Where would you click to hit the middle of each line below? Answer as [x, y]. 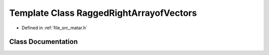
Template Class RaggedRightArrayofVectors [103, 13]
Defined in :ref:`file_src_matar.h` [54, 28]
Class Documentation [44, 42]
